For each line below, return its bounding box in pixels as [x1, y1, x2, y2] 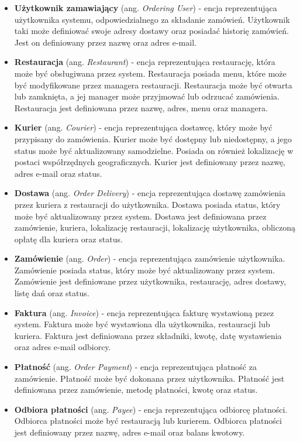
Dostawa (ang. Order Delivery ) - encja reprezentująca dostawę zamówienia [14, 187, 285, 199]
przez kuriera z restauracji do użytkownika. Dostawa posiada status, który [14, 198, 281, 210]
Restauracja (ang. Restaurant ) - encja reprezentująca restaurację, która [14, 56, 275, 68]
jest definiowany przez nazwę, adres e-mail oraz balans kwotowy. [14, 426, 245, 438]
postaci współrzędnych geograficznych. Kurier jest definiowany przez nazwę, [14, 156, 286, 168]
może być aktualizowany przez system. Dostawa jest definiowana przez [14, 210, 267, 222]
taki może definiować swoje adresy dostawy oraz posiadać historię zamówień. [14, 25, 289, 37]
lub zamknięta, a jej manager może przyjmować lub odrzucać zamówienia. [14, 90, 280, 102]
